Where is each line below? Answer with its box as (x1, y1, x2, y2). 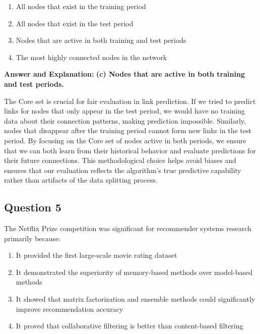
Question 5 (4, 199, 61, 215)
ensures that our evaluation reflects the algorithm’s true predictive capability (4, 164, 241, 175)
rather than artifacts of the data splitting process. (4, 175, 158, 185)
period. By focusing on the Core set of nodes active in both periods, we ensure (4, 135, 246, 145)
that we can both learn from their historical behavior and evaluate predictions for (4, 145, 256, 155)
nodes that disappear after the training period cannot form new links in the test (4, 125, 251, 136)
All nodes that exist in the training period (16, 1, 146, 11)
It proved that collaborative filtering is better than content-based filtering (16, 320, 243, 331)
